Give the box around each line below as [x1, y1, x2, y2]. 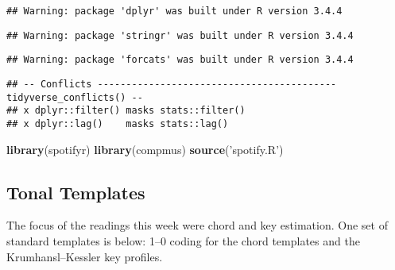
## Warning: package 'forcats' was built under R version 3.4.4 [6, 54, 354, 66]
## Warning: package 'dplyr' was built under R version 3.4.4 [6, 6, 343, 17]
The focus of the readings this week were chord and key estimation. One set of [6, 217, 388, 233]
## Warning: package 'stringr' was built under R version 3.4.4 [6, 29, 354, 41]
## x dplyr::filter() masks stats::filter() [6, 105, 246, 117]
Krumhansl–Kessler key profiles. [6, 248, 163, 264]
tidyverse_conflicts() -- [6, 91, 143, 103]
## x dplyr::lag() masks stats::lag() [6, 118, 229, 129]
